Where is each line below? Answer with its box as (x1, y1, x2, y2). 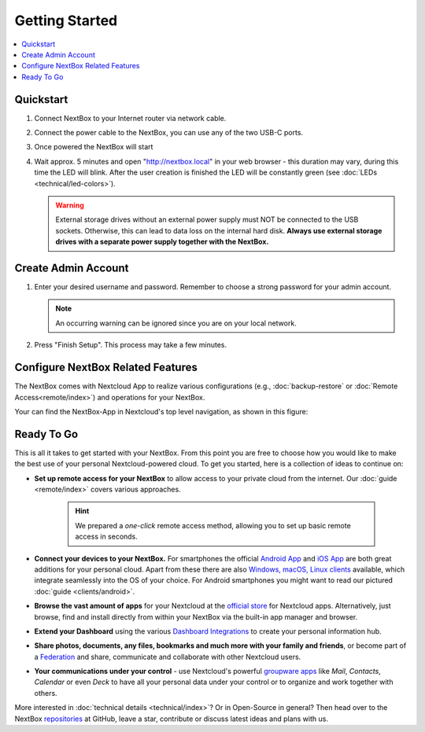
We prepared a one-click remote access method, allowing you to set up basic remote (75, 520, 352, 530)
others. (34, 688, 58, 697)
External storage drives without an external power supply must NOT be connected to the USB (55, 215, 359, 224)
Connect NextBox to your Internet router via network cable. (34, 113, 227, 123)
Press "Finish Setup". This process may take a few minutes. (34, 340, 227, 350)
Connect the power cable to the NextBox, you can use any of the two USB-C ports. (34, 128, 303, 138)
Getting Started (14, 12, 118, 29)
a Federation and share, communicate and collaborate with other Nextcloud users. (34, 652, 301, 661)
